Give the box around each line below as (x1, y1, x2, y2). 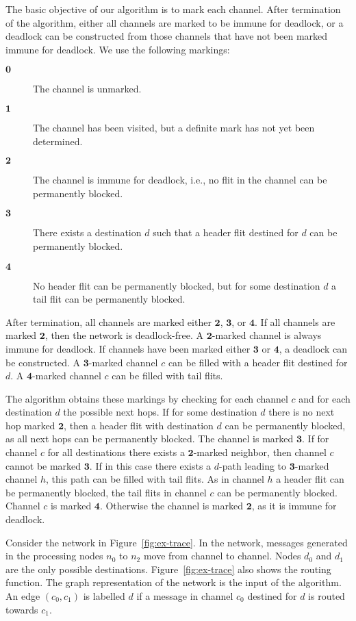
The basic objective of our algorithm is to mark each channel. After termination (5, 2, 341, 16)
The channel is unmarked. (33, 81, 142, 96)
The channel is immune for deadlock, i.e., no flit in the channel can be (33, 173, 327, 187)
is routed (308, 589, 345, 603)
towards (5, 602, 38, 616)
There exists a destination (33, 225, 142, 240)
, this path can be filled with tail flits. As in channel (46, 472, 264, 486)
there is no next (268, 405, 335, 419)
